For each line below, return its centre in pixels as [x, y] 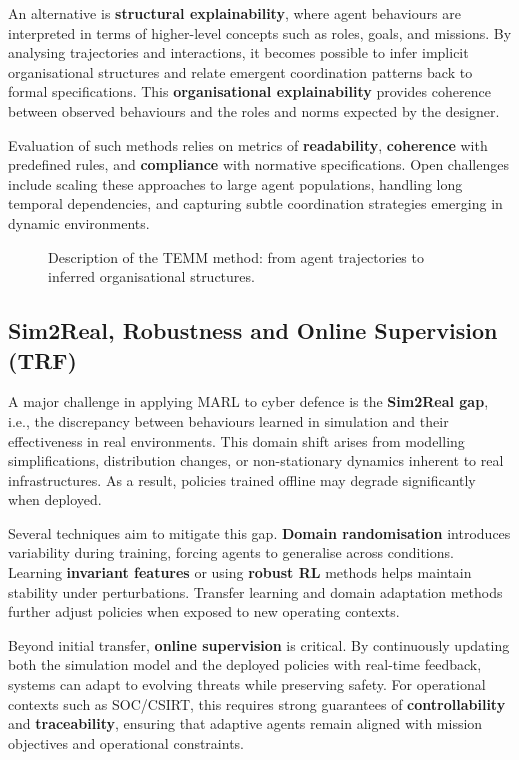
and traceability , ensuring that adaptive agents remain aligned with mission [245, 723]
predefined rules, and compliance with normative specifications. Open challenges [258, 164]
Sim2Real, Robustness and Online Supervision [253, 330]
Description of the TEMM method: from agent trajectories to [236, 256]
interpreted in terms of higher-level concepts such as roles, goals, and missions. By [260, 32]
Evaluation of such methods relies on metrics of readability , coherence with [248, 144]
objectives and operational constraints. [126, 742]
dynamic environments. [79, 222]
